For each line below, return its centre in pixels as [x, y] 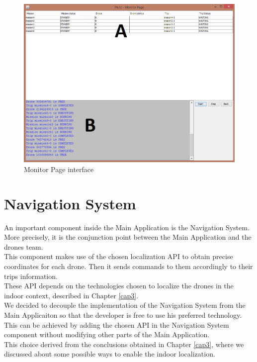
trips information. [31, 276]
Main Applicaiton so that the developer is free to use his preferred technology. [123, 315]
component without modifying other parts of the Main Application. [107, 334]
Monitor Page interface [59, 169]
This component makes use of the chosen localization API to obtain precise [119, 256]
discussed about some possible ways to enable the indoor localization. [110, 354]
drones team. [24, 246]
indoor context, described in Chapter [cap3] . [71, 295]
